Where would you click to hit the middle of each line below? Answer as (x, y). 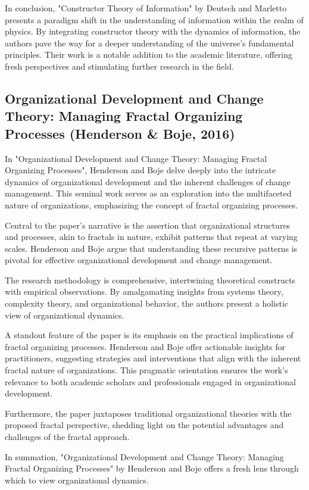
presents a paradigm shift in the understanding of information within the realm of (154, 19)
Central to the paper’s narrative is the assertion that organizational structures (148, 225)
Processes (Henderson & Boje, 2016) (120, 133)
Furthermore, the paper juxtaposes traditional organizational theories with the (148, 413)
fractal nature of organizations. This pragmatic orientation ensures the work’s (146, 370)
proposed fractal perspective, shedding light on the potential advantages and (144, 425)
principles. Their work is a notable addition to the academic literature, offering (149, 54)
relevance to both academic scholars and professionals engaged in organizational (150, 381)
